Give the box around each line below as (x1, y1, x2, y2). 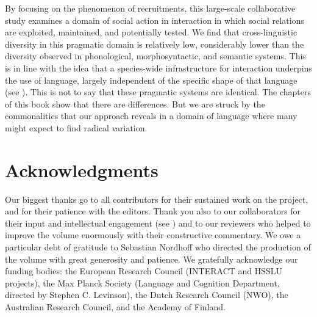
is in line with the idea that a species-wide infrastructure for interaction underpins (5, 61, 312, 74)
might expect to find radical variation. (5, 121, 148, 134)
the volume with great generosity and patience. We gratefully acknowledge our (5, 252, 298, 265)
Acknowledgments (5, 157, 158, 182)
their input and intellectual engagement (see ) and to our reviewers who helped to (5, 216, 311, 229)
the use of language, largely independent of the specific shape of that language (5, 73, 297, 86)
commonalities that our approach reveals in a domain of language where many (5, 109, 297, 122)
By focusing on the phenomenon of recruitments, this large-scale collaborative (5, 2, 296, 14)
